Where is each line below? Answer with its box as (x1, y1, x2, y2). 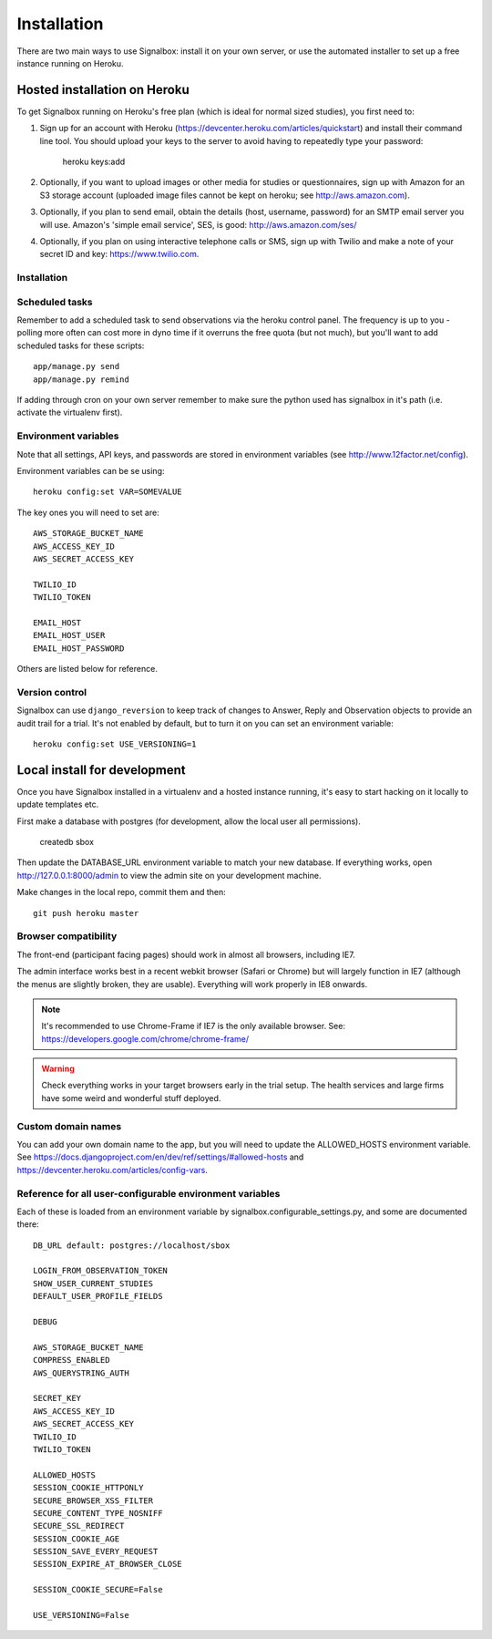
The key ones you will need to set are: (16, 507, 159, 518)
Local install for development (16, 762, 186, 778)
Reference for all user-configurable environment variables (16, 1187, 281, 1200)
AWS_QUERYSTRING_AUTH (33, 1367, 129, 1378)
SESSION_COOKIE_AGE (33, 1533, 120, 1544)
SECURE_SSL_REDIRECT (33, 1520, 125, 1531)
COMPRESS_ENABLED (33, 1355, 110, 1366)
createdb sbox (39, 837, 95, 848)
